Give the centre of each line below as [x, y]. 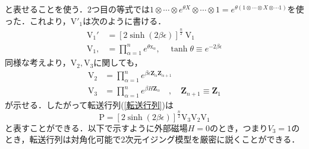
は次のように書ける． [124, 20]
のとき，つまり [239, 127]
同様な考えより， [38, 62]
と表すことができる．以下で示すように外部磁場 [96, 127]
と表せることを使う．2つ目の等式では [77, 9]
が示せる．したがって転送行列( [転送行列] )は [89, 104]
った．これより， [38, 20]
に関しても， [118, 62]
